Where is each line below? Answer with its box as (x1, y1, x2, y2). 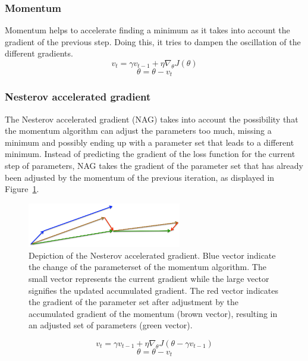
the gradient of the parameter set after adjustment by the (29, 296, 239, 308)
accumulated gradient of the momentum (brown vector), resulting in (29, 307, 278, 319)
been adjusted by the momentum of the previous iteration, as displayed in (5, 171, 275, 183)
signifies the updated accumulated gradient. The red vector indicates (29, 284, 278, 296)
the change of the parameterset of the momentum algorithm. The (29, 260, 266, 273)
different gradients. (5, 47, 73, 59)
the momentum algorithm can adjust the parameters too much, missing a (5, 124, 272, 137)
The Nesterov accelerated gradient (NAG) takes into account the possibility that (5, 112, 298, 125)
